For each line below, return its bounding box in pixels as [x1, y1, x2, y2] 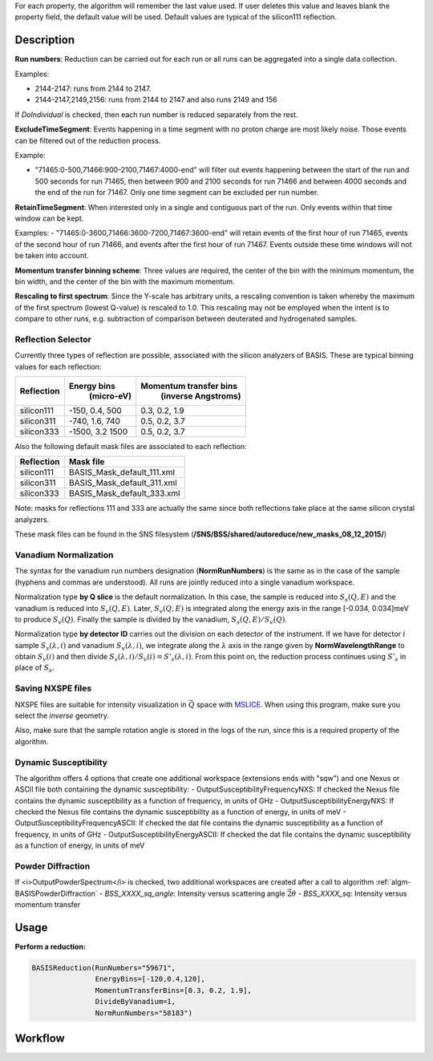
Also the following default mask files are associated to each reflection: [14, 442, 248, 452]
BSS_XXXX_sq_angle [104, 889, 174, 898]
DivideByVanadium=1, [95, 997, 176, 1006]
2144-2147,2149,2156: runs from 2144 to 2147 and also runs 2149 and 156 [34, 95, 277, 104]
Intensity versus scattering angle [177, 889, 285, 898]
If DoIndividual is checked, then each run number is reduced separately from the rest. [14, 109, 298, 119]
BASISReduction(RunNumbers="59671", [31, 963, 176, 973]
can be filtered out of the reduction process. [14, 136, 161, 145]
